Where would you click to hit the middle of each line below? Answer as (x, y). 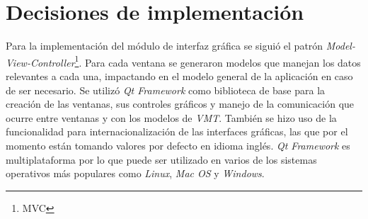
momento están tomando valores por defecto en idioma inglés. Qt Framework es (178, 145)
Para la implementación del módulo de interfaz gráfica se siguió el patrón (165, 46)
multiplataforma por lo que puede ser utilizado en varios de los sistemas (161, 159)
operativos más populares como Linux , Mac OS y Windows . (135, 173)
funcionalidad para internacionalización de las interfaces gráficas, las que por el (177, 131)
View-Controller (40, 62)
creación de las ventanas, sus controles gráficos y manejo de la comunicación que (180, 104)
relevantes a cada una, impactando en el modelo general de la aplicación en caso (179, 75)
